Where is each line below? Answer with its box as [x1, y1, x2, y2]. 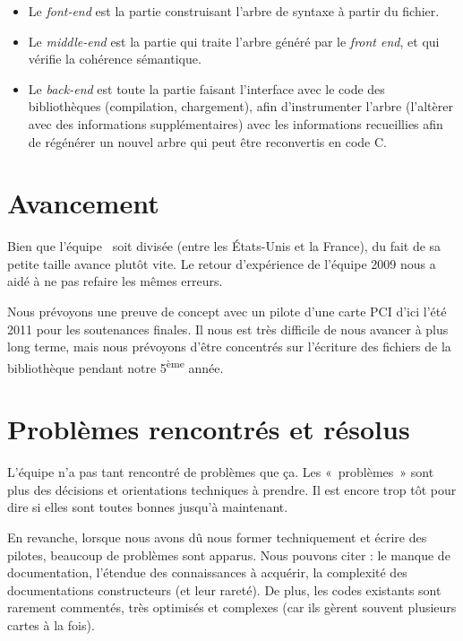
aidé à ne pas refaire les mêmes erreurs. [7, 272, 223, 290]
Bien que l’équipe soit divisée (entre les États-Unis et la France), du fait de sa [7, 237, 442, 256]
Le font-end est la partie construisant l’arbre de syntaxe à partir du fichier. [28, 2, 440, 20]
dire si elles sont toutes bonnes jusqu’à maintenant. [7, 498, 288, 516]
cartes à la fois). [7, 615, 95, 634]
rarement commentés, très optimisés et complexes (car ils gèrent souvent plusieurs [7, 598, 457, 617]
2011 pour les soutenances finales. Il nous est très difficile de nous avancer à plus [7, 319, 449, 338]
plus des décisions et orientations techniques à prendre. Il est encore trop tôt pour [7, 480, 457, 498]
